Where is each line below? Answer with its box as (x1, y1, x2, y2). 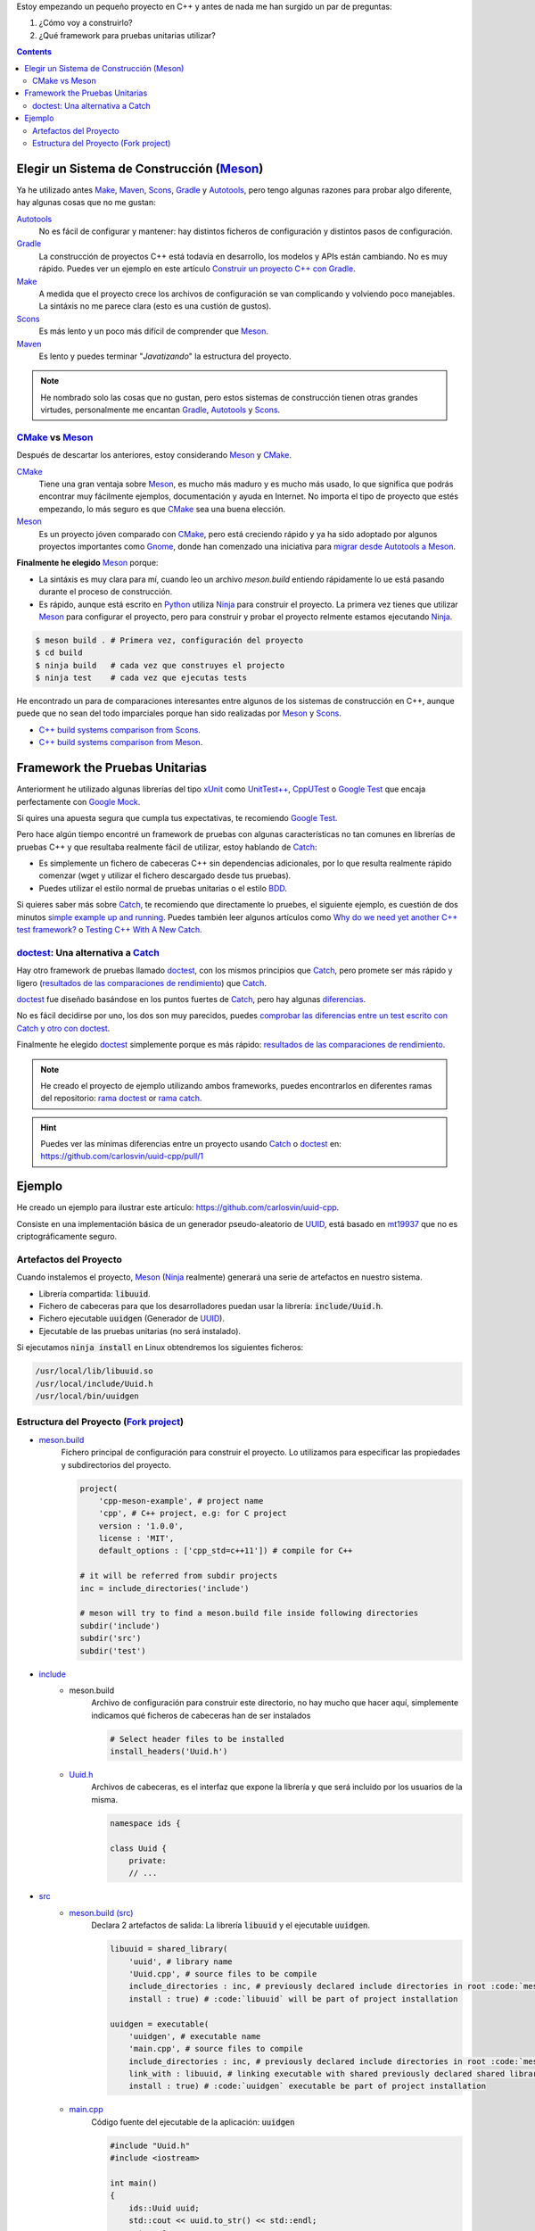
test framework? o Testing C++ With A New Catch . (16, 925, 202, 935)
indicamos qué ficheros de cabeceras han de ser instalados (91, 1710, 311, 1721)
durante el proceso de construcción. (38, 586, 173, 597)
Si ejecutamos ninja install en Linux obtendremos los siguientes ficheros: (16, 1342, 304, 1353)
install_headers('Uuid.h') (110, 1746, 228, 1757)
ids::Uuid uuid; (128, 2202, 200, 2213)
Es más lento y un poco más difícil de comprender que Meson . (38, 326, 269, 336)
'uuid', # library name (128, 1956, 233, 1967)
